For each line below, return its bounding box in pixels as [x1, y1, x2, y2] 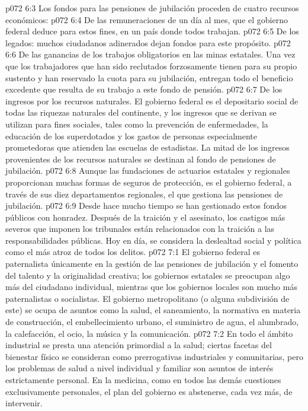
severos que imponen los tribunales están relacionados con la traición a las [5, 222, 275, 235]
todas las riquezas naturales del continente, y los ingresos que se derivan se [5, 106, 277, 119]
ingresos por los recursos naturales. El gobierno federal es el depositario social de [5, 94, 299, 107]
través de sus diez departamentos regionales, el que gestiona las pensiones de [5, 187, 283, 200]
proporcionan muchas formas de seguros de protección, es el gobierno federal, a [5, 176, 292, 188]
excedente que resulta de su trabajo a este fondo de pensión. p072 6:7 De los [5, 83, 283, 95]
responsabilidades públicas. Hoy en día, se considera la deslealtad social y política [5, 234, 301, 246]
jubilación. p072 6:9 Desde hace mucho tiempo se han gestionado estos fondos [5, 199, 287, 212]
